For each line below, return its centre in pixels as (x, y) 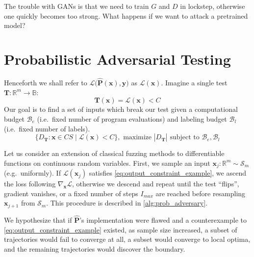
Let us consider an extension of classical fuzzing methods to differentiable (114, 153)
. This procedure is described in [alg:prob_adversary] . (127, 203)
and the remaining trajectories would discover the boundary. (95, 248)
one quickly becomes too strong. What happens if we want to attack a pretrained (126, 15)
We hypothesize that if (38, 220)
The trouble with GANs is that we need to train (76, 6)
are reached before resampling (201, 193)
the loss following (30, 184)
